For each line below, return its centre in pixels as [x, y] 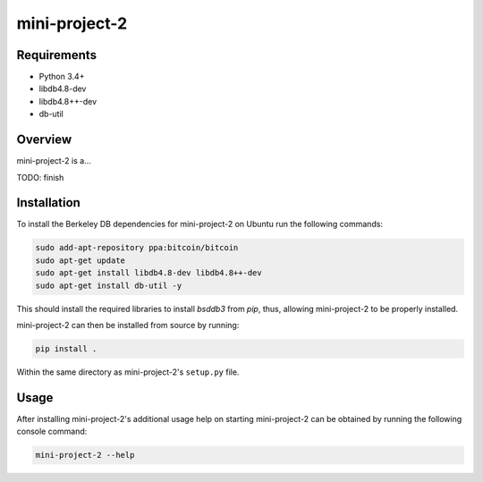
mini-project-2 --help [85, 455]
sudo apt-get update [80, 260]
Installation [48, 203]
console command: [52, 431]
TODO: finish [40, 177]
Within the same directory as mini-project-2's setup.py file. [128, 372]
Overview [44, 140]
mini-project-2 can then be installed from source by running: [128, 325]
